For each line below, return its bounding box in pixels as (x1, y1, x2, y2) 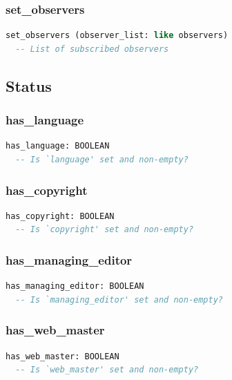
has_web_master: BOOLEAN (6, 351, 119, 361)
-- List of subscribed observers (15, 44, 169, 54)
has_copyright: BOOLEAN (6, 211, 115, 221)
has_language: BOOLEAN (6, 141, 110, 151)
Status (6, 75, 52, 96)
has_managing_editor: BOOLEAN (6, 281, 144, 292)
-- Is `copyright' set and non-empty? (15, 225, 194, 235)
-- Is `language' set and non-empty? (15, 155, 188, 164)
